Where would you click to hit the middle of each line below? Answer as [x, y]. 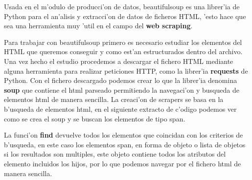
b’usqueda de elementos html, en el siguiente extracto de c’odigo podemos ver [120, 109]
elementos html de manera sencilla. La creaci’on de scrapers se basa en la [114, 99]
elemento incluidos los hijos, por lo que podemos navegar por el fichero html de [123, 163]
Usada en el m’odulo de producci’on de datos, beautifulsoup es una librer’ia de [122, 6]
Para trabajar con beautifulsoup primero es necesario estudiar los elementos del [123, 42]
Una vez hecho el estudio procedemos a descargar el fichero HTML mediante [119, 61]
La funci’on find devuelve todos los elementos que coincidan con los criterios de [124, 135]
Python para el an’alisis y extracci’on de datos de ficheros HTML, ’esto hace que [125, 16]
